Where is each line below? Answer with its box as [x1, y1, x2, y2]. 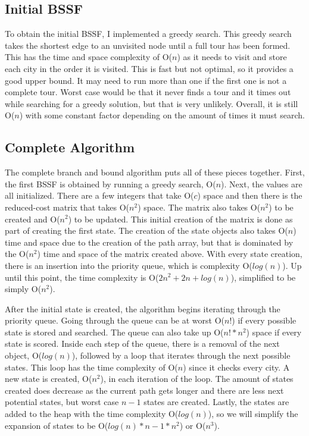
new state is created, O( [5, 372, 92, 385]
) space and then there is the [197, 189, 302, 202]
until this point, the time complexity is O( [5, 271, 159, 283]
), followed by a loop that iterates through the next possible [71, 349, 291, 362]
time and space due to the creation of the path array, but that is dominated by [5, 236, 294, 248]
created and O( [5, 212, 60, 225]
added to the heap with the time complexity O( [5, 407, 179, 420]
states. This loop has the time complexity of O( [5, 360, 178, 373]
